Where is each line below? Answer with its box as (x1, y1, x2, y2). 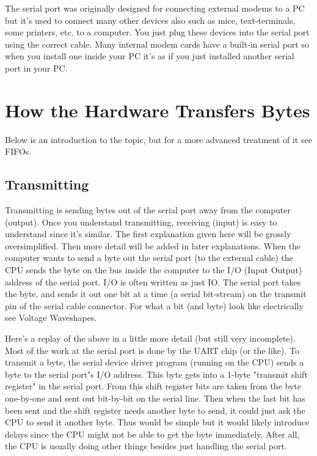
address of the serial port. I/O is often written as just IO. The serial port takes (5, 275, 301, 288)
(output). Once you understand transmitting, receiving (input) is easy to (5, 215, 277, 228)
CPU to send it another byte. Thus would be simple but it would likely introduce (5, 416, 310, 428)
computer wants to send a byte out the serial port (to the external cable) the (5, 251, 293, 264)
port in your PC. (5, 61, 68, 74)
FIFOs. (5, 145, 32, 158)
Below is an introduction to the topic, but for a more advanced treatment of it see (5, 133, 312, 145)
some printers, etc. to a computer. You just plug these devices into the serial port (5, 26, 310, 39)
